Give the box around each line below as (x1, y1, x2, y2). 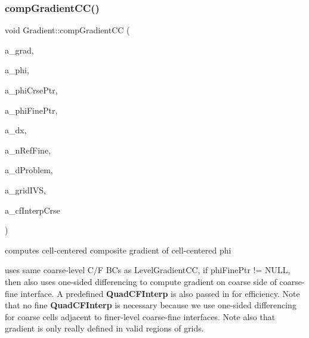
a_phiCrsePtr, (5, 84, 58, 96)
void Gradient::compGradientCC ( (5, 24, 130, 36)
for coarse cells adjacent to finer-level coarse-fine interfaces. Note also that (5, 310, 276, 323)
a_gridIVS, (5, 183, 46, 196)
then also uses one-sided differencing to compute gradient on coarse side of (5, 275, 277, 287)
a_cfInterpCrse (5, 204, 60, 216)
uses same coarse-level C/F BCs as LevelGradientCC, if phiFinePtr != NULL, (5, 264, 291, 276)
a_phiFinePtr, (5, 104, 58, 116)
